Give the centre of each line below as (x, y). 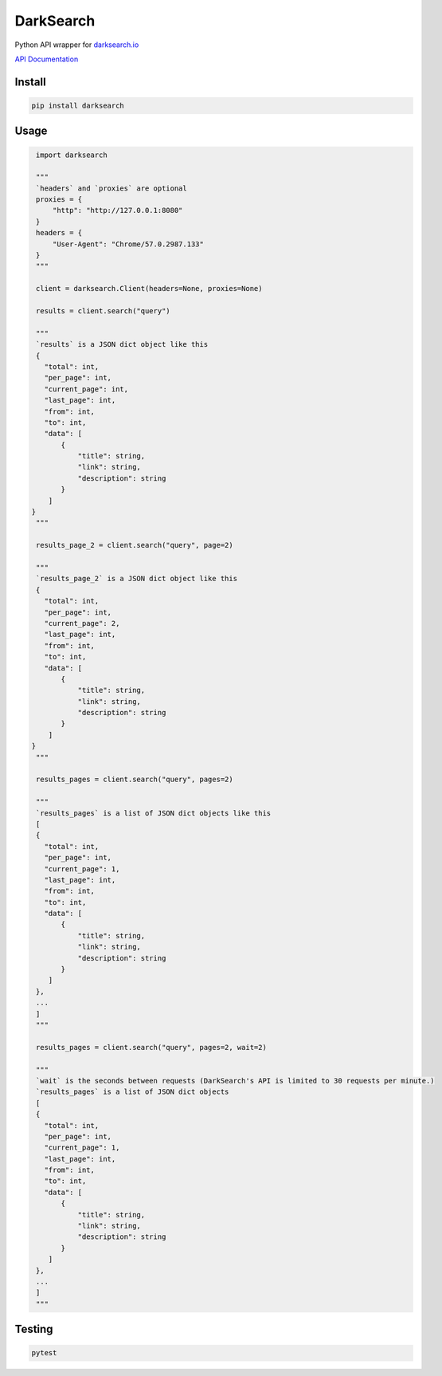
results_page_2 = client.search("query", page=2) (135, 545)
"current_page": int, (86, 389)
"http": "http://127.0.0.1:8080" (117, 210)
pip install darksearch (78, 105)
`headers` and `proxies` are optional (111, 188)
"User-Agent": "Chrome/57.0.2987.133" (128, 244)
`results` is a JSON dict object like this (122, 344)
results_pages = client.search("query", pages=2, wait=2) (151, 1047)
